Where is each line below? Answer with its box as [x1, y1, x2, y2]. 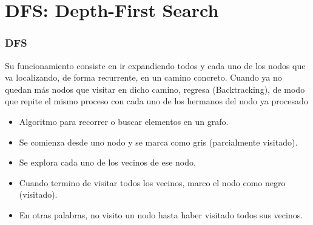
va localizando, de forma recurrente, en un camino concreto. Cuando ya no [5, 71, 282, 84]
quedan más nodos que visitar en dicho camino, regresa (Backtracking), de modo [5, 82, 305, 95]
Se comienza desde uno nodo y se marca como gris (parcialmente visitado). [19, 135, 298, 148]
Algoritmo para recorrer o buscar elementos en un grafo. [19, 115, 229, 127]
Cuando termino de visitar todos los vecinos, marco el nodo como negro [19, 176, 286, 189]
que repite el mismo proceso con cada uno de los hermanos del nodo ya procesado [5, 95, 308, 107]
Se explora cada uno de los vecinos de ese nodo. [19, 156, 196, 169]
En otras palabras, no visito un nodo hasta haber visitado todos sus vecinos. [19, 208, 303, 221]
